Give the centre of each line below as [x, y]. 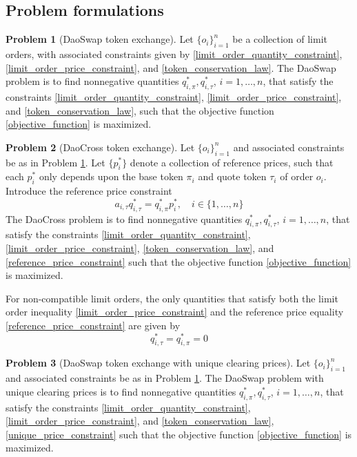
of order [297, 176]
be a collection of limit [280, 39]
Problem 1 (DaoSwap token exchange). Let [100, 39]
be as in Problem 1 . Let [55, 162]
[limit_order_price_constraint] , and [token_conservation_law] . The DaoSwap [171, 67]
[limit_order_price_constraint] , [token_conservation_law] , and [140, 248]
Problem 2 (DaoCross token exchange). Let [100, 147]
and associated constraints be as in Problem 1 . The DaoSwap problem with [165, 378]
